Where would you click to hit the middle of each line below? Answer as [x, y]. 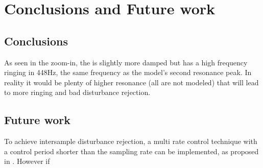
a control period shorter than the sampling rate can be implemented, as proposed [131, 151]
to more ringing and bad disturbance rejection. [77, 92]
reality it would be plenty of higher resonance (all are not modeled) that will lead [131, 82]
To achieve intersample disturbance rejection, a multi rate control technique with [131, 141]
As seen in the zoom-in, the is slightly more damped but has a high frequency [126, 62]
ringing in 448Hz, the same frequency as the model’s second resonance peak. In [128, 72]
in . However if [27, 161]
